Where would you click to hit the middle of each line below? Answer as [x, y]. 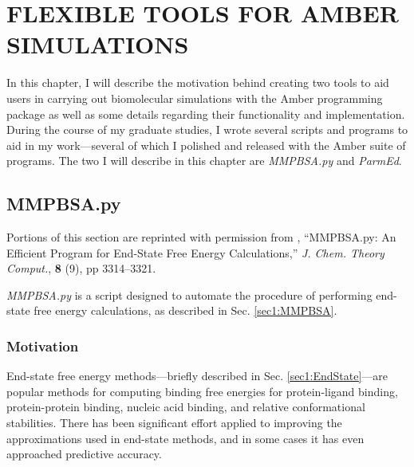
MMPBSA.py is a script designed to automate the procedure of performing [189, 294]
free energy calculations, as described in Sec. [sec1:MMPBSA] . [185, 310]
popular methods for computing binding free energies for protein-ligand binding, [202, 391]
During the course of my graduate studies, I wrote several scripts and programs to [207, 130]
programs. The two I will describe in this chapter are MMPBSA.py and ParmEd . [204, 161]
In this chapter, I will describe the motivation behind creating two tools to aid [198, 82]
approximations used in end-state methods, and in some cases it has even [185, 438]
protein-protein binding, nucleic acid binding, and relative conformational [186, 407]
